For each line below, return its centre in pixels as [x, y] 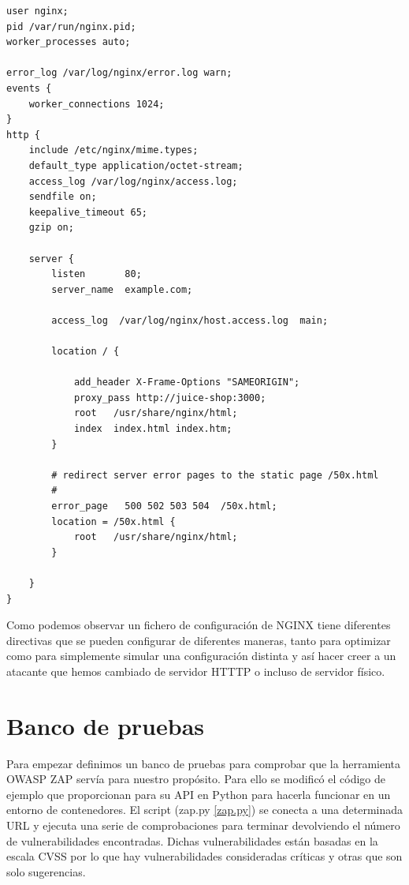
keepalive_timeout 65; [88, 212]
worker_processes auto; [69, 42]
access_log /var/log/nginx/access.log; [133, 181]
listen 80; [97, 274]
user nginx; [37, 11]
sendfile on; [63, 197]
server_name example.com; [122, 289]
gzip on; [51, 228]
